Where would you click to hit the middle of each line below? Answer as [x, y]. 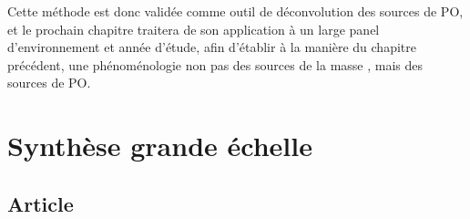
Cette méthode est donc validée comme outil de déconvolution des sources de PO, [235, 11]
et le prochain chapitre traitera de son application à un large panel [194, 29]
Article [41, 203]
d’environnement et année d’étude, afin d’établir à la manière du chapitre [212, 47]
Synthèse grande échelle [160, 146]
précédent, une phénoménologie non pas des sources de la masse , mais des [215, 64]
